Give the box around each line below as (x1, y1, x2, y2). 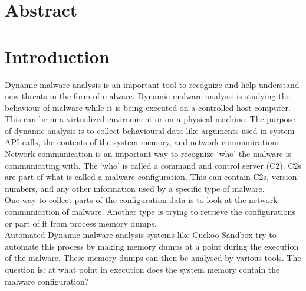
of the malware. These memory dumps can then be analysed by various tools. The (5, 251, 301, 264)
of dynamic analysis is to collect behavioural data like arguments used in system (5, 124, 295, 136)
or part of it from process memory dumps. (5, 217, 157, 229)
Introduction (5, 44, 110, 68)
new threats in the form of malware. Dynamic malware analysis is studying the (5, 90, 290, 102)
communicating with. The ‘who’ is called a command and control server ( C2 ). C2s (5, 159, 301, 171)
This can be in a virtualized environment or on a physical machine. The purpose (5, 113, 295, 125)
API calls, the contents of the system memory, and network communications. (5, 136, 282, 148)
